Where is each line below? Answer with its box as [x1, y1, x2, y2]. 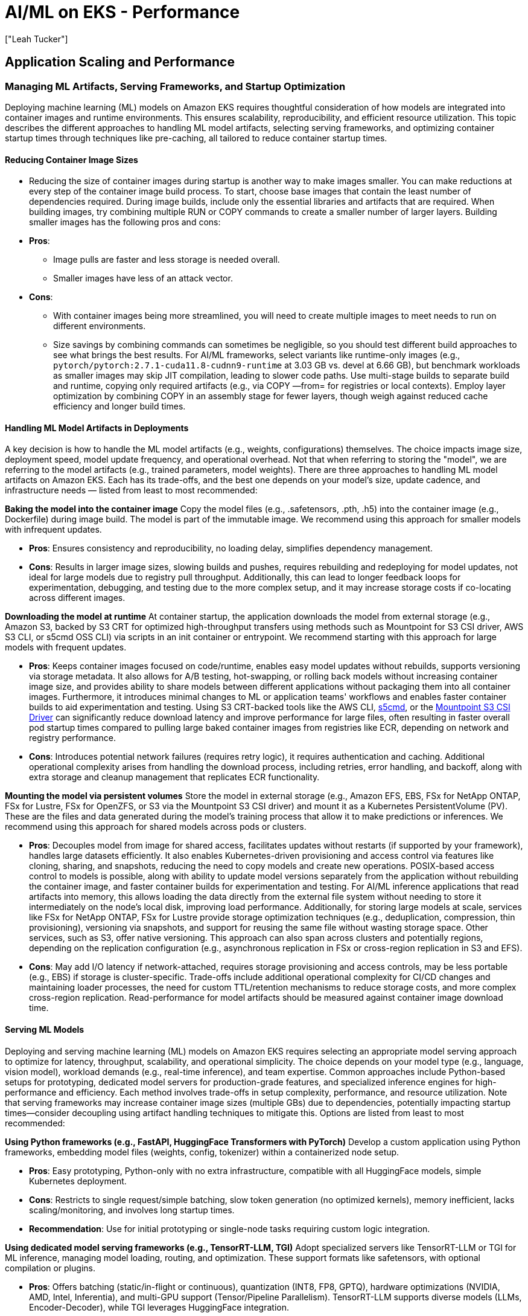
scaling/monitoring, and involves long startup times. [29, 1204, 235, 1215]
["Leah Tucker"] [5, 33, 68, 44]
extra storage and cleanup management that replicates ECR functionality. [29, 772, 320, 783]
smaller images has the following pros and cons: [29, 217, 221, 228]
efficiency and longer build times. [53, 401, 186, 412]
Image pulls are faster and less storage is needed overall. [53, 254, 280, 265]
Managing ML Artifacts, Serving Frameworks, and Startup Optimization [5, 80, 346, 92]
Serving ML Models [5, 1024, 84, 1035]
